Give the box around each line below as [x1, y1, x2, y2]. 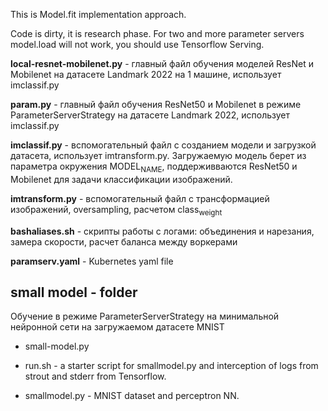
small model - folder [10, 284, 138, 301]
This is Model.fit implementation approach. [10, 9, 187, 20]
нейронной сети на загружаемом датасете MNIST [10, 321, 225, 333]
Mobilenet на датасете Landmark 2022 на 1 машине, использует [10, 69, 282, 80]
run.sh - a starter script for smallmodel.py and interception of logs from [24, 360, 319, 372]
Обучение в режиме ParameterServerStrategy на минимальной [10, 310, 280, 323]
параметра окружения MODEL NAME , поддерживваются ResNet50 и [10, 160, 298, 174]
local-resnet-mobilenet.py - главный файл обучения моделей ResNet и [10, 58, 314, 69]
